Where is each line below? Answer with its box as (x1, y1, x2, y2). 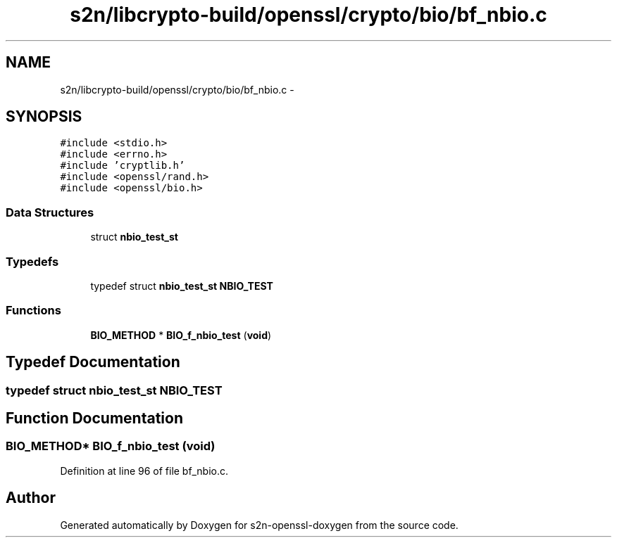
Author (6, 489, 56, 507)
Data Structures (6, 205, 94, 219)
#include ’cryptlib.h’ (60, 160, 185, 172)
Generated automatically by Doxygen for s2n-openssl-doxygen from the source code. (60, 518, 459, 531)
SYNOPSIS (6, 108, 82, 126)
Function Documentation (6, 409, 183, 427)
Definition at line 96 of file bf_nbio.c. (60, 464, 228, 477)
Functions (6, 303, 61, 318)
